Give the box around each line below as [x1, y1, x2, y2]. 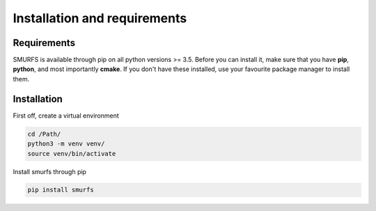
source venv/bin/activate [27, 150, 116, 157]
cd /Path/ [27, 130, 61, 138]
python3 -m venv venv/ [27, 140, 105, 148]
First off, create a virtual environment [13, 111, 120, 120]
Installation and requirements [13, 10, 187, 26]
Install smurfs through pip [13, 167, 87, 175]
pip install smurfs [27, 186, 94, 194]
